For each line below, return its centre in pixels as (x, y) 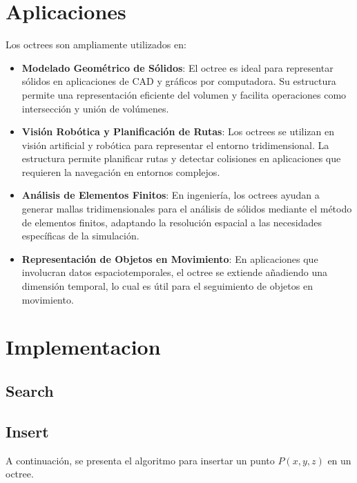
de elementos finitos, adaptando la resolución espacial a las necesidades (172, 222)
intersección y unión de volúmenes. (95, 108)
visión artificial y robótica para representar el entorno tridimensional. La (175, 145)
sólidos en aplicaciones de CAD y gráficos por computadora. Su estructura (179, 81)
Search (30, 390)
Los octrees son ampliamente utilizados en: (96, 45)
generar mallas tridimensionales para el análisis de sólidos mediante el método (187, 209)
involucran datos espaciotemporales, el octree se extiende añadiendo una (174, 272)
